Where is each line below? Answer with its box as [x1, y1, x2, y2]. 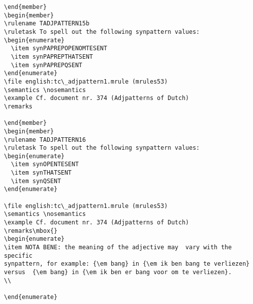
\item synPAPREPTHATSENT [11, 53, 93, 60]
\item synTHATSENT [11, 169, 72, 177]
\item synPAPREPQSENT [11, 61, 83, 69]
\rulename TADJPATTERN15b [4, 20, 89, 27]
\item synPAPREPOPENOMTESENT [11, 45, 107, 52]
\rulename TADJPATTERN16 [4, 136, 86, 143]
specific [4, 252, 33, 259]
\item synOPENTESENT [11, 161, 79, 168]
